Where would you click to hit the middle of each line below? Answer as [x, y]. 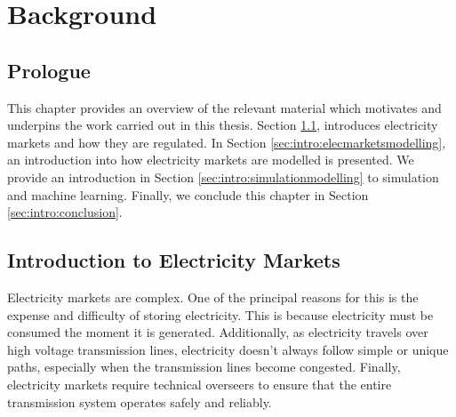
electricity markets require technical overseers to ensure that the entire [200, 384]
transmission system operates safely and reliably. [140, 401]
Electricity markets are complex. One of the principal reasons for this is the [213, 297]
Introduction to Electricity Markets [174, 260]
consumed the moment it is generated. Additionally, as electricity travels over [218, 332]
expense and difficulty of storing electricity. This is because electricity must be [220, 314]
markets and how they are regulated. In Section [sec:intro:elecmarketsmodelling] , [227, 142]
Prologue [49, 70]
